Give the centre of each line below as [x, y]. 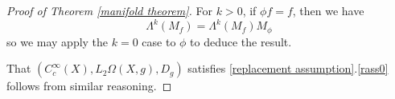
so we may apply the [58, 41]
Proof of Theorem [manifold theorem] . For [110, 10]
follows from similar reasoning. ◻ [89, 86]
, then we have [328, 10]
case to [159, 41]
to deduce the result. [241, 41]
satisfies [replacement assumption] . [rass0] [288, 68]
